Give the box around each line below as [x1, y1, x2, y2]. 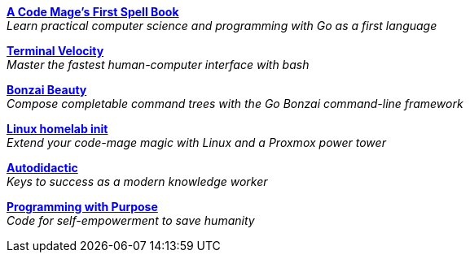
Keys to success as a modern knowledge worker [7, 175, 268, 188]
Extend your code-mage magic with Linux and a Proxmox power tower [7, 136, 386, 149]
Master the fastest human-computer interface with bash [7, 58, 310, 71]
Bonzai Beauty [7, 83, 87, 97]
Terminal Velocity [7, 44, 104, 58]
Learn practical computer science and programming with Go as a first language [7, 19, 437, 32]
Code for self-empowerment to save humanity [7, 214, 255, 227]
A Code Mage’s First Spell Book [7, 5, 179, 19]
